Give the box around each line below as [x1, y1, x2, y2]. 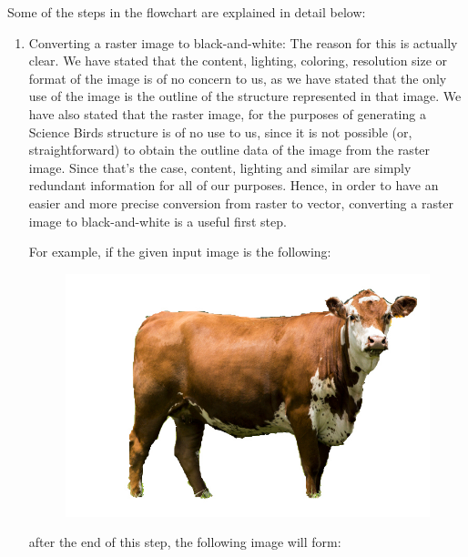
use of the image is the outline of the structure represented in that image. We [28, 86, 462, 106]
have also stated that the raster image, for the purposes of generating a [28, 104, 426, 123]
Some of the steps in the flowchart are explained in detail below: [7, 3, 366, 21]
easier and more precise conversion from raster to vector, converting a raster [28, 193, 454, 212]
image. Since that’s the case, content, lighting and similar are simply [28, 157, 412, 177]
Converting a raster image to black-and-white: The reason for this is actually [28, 33, 458, 52]
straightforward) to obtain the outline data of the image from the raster [28, 140, 431, 159]
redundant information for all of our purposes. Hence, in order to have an [28, 176, 439, 195]
